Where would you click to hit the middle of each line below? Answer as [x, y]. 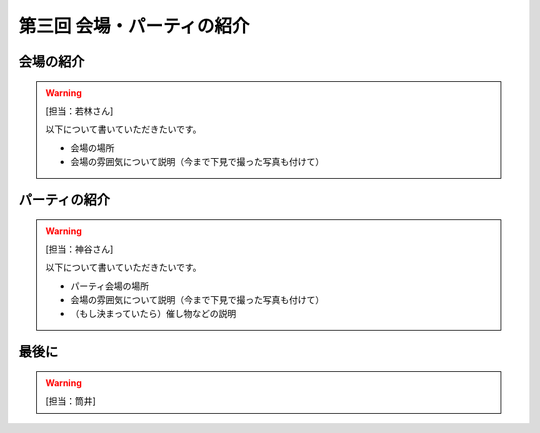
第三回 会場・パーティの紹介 [134, 26]
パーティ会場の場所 [110, 286]
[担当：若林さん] [79, 111]
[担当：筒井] [71, 401]
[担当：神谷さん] [79, 249]
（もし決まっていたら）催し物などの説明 [153, 314]
